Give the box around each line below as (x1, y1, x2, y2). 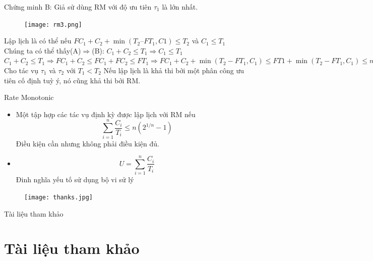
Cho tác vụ (4, 65, 39, 76)
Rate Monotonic (4, 92, 54, 102)
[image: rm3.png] (24, 21, 82, 28)
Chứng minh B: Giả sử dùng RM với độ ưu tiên (4, 2, 152, 12)
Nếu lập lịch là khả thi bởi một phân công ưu (103, 65, 244, 76)
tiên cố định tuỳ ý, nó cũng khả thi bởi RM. (4, 75, 141, 85)
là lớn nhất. (162, 2, 198, 12)
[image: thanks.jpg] (24, 193, 93, 201)
